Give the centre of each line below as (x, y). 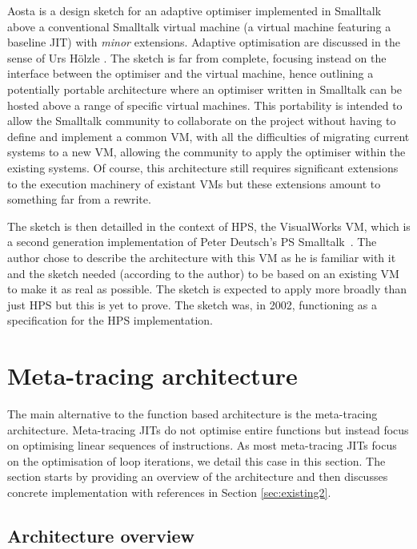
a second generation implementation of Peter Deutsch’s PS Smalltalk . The (192, 242)
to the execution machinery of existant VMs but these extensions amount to (194, 183)
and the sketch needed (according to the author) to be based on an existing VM (203, 273)
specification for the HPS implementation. (110, 320)
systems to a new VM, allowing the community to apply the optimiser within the (206, 152)
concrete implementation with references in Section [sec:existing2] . (169, 492)
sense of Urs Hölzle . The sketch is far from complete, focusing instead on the (197, 57)
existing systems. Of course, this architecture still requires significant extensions (203, 167)
